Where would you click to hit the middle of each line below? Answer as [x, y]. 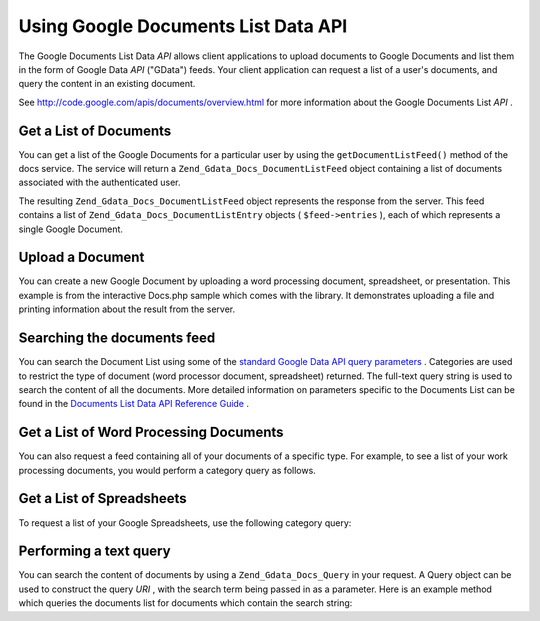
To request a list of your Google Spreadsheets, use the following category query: [185, 522]
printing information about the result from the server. [126, 309]
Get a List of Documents [95, 130]
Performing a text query [94, 551]
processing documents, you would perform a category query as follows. [167, 470]
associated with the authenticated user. [99, 182]
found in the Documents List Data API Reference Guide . [134, 404]
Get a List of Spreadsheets [102, 498]
